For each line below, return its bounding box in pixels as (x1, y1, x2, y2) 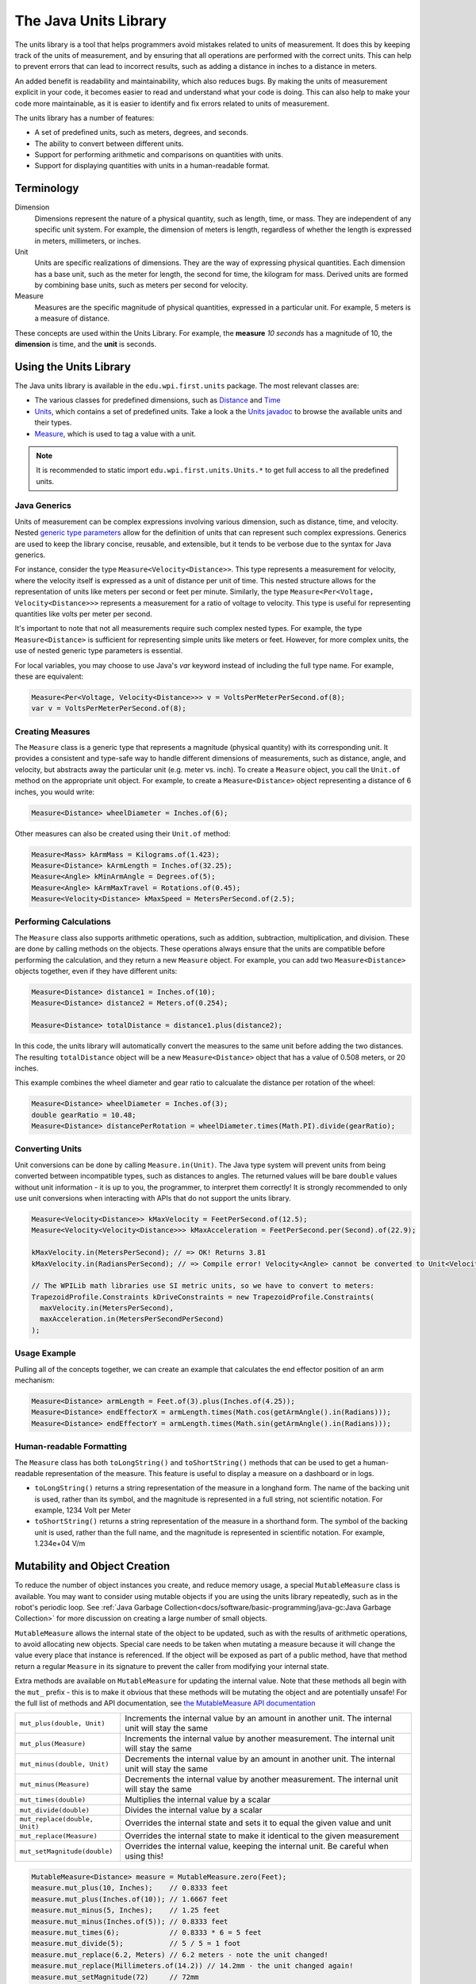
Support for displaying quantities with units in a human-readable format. (34, 161, 270, 171)
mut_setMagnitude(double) (19, 1847, 113, 1855)
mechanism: (14, 1375, 55, 1385)
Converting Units (14, 1144, 83, 1155)
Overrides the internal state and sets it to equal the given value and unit (124, 1817, 392, 1828)
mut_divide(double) (19, 1805, 90, 1814)
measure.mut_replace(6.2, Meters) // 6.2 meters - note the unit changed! (31, 1950, 329, 1959)
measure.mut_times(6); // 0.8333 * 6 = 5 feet (31, 1928, 262, 1936)
